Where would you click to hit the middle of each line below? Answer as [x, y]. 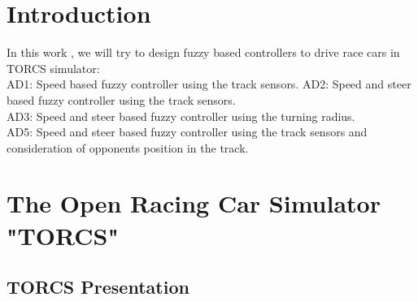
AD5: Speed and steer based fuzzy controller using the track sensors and [187, 132]
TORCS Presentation [98, 287]
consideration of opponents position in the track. [128, 147]
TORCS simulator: [53, 68]
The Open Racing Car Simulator [194, 203]
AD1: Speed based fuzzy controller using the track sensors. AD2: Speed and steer [209, 84]
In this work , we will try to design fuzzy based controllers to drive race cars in [203, 52]
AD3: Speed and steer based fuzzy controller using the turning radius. [181, 116]
